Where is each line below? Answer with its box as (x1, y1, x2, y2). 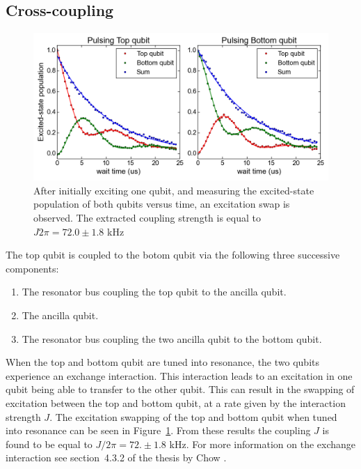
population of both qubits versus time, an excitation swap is (33, 197, 290, 211)
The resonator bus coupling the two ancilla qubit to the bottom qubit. (22, 331, 322, 346)
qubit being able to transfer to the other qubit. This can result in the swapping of (6, 382, 355, 397)
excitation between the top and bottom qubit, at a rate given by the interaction (6, 395, 346, 410)
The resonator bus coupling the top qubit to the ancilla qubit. (22, 284, 287, 299)
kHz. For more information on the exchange (169, 436, 356, 451)
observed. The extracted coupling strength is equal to (33, 210, 262, 224)
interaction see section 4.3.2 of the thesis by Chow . (6, 450, 227, 465)
